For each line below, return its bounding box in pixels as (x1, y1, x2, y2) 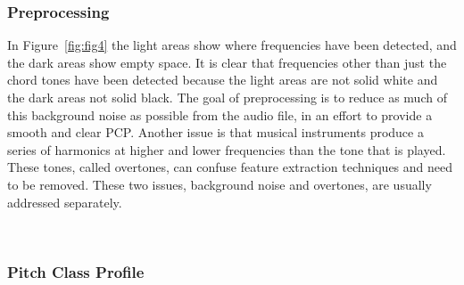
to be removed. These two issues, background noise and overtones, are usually (7, 175, 432, 193)
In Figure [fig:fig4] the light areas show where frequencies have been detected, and (7, 36, 457, 54)
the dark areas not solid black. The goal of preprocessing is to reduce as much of (7, 88, 447, 106)
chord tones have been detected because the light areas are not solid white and (7, 70, 438, 89)
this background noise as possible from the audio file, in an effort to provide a (7, 105, 433, 124)
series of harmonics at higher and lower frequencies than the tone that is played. (7, 140, 446, 159)
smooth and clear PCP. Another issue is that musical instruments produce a (7, 123, 424, 142)
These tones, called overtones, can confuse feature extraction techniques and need (7, 158, 453, 176)
